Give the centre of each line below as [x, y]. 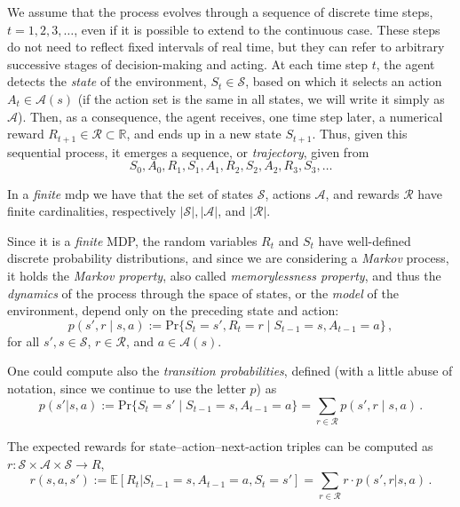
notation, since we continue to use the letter [127, 388]
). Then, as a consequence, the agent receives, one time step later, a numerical [230, 116]
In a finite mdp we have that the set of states [131, 193]
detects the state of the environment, [107, 81]
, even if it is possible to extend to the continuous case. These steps [257, 29]
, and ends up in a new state [204, 134]
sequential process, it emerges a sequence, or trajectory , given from [188, 151]
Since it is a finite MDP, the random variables [132, 240]
